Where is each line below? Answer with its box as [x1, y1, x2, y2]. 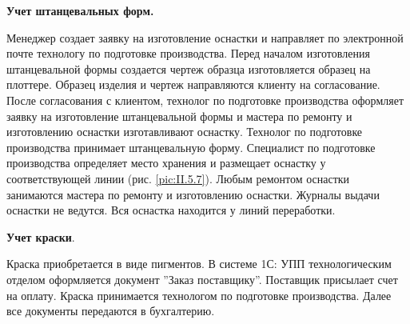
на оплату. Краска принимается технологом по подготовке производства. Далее [6, 286, 392, 303]
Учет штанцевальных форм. [6, 2, 154, 18]
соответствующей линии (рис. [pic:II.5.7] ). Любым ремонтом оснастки [6, 170, 350, 186]
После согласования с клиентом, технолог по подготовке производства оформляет [6, 91, 404, 108]
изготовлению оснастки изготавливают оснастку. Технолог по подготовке [6, 123, 363, 140]
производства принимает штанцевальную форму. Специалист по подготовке [6, 138, 376, 155]
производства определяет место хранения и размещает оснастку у [6, 154, 326, 171]
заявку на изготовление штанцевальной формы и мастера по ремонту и [6, 107, 352, 124]
